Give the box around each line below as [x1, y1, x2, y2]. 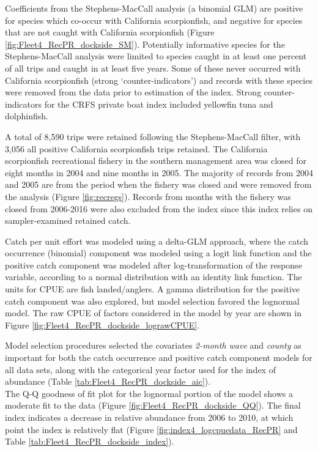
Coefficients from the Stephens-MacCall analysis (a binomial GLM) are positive [5, 2, 303, 14]
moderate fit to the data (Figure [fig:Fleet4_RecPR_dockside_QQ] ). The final [5, 399, 301, 412]
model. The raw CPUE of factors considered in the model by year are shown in [5, 306, 301, 319]
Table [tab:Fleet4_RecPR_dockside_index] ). [5, 435, 174, 448]
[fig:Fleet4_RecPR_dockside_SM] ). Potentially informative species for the [5, 37, 285, 50]
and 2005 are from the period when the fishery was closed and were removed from [5, 178, 312, 191]
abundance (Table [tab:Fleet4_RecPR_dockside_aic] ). [5, 375, 211, 388]
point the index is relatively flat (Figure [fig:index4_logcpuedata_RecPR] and [5, 423, 298, 435]
